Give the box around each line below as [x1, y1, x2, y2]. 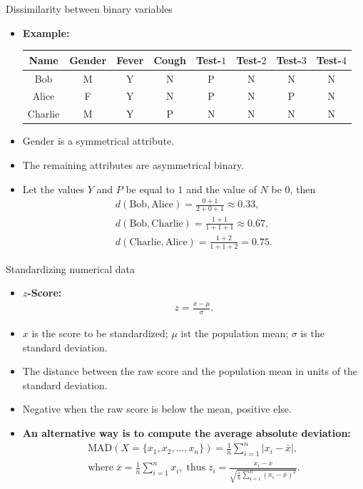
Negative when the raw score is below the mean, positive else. [22, 401, 292, 416]
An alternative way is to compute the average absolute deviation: [22, 425, 351, 440]
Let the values [22, 181, 84, 196]
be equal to [126, 181, 175, 196]
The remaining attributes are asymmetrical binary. [22, 157, 245, 172]
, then [290, 181, 316, 196]
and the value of [186, 181, 257, 196]
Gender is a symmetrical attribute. [22, 133, 175, 148]
